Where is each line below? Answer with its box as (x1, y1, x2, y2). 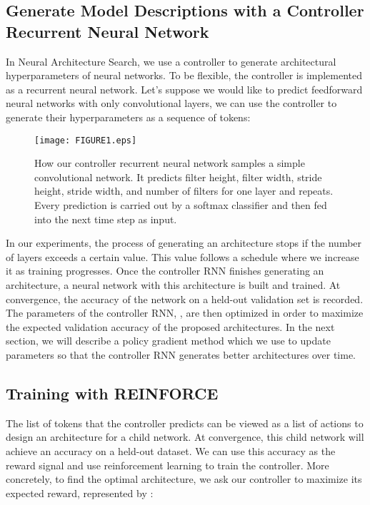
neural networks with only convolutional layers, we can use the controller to (6, 96, 337, 111)
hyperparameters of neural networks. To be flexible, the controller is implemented (6, 68, 363, 83)
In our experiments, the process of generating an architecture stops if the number (6, 235, 362, 250)
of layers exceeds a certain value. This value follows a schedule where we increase (6, 249, 359, 264)
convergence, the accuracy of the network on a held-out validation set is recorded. (6, 291, 364, 306)
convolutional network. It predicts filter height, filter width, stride (34, 169, 322, 184)
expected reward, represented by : (6, 485, 154, 500)
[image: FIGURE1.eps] (34, 135, 137, 146)
